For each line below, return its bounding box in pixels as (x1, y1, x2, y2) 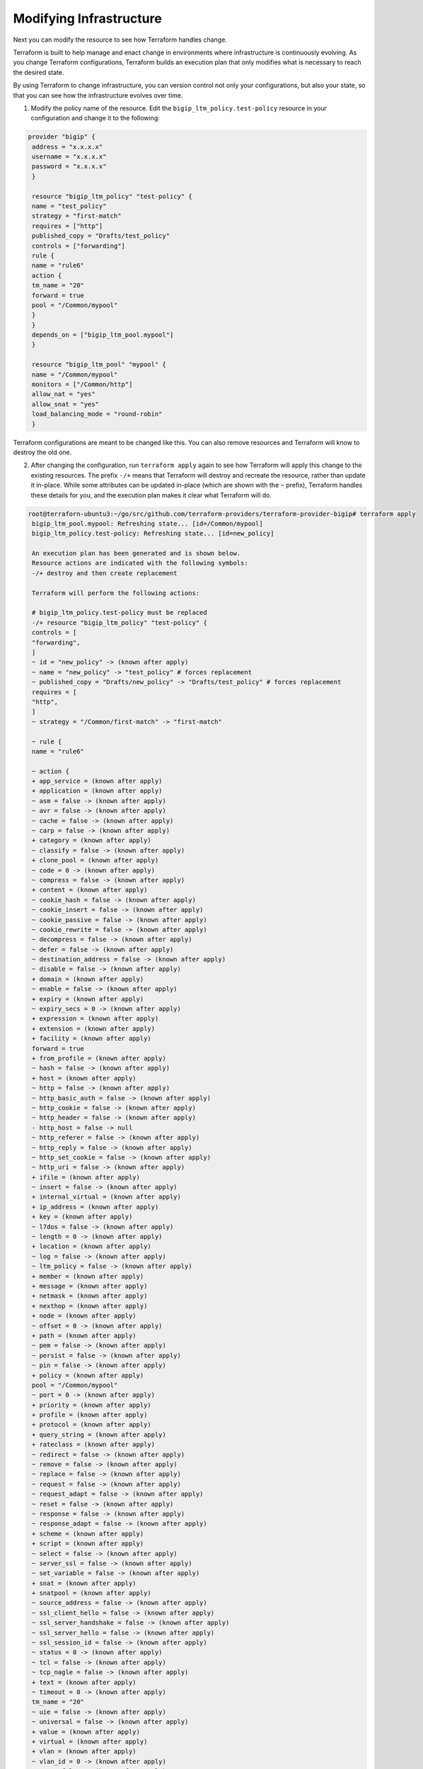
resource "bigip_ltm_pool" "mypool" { (32, 361, 166, 369)
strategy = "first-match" (32, 212, 122, 220)
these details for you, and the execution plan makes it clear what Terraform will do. (30, 490, 272, 499)
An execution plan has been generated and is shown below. (32, 549, 241, 558)
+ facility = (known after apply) (32, 1035, 151, 1043)
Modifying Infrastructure (13, 11, 162, 26)
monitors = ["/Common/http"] (32, 381, 133, 388)
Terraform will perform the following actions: (32, 589, 200, 597)
